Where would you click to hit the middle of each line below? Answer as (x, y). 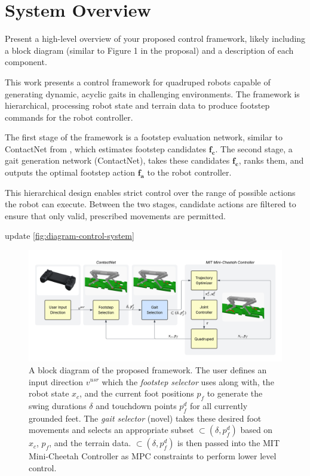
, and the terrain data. (90, 443)
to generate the (235, 393)
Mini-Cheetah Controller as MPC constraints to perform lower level (153, 456)
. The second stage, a (254, 148)
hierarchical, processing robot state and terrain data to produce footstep (137, 105)
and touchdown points (136, 405)
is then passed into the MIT (229, 443)
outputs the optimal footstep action (70, 172)
